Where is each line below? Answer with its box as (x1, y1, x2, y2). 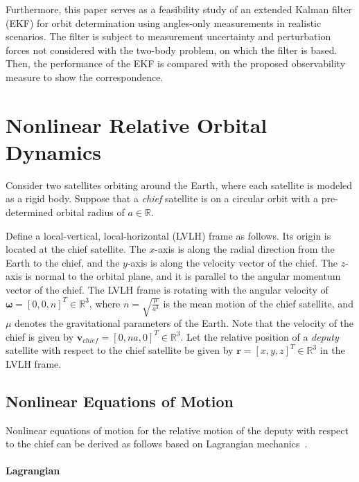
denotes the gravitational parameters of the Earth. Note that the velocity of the (15, 316, 354, 330)
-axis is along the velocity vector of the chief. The (127, 255, 338, 269)
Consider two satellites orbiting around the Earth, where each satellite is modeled (6, 177, 353, 192)
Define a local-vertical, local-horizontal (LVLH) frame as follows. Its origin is (6, 228, 331, 242)
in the (319, 343, 345, 357)
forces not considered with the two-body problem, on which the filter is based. (6, 42, 338, 57)
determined (6, 205, 53, 220)
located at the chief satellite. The (6, 242, 146, 256)
